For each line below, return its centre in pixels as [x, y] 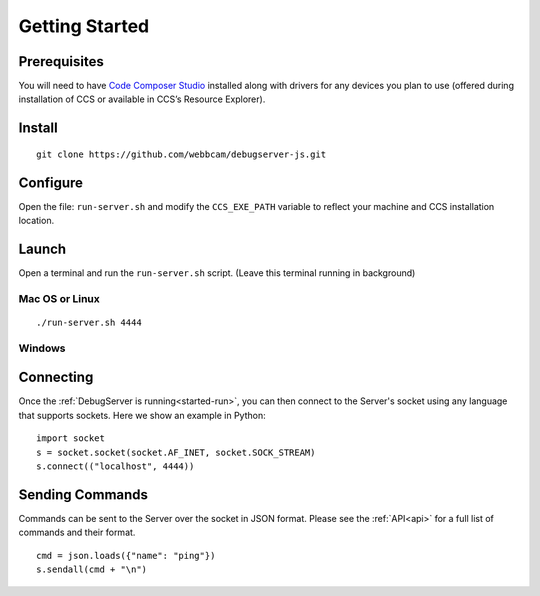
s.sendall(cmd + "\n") [92, 569]
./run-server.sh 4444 [89, 323]
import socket [70, 438]
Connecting [56, 377]
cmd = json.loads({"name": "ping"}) [126, 555]
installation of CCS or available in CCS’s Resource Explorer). [142, 99]
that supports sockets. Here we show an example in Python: [142, 415]
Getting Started [84, 26]
